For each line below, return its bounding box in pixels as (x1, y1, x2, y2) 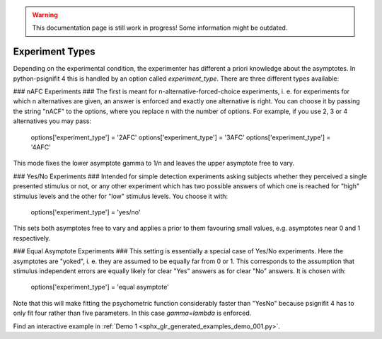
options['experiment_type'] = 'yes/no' (30, 207, 141, 216)
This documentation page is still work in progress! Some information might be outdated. (32, 23, 288, 32)
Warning (32, 11, 58, 19)
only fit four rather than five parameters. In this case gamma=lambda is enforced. (13, 309, 252, 318)
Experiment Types (13, 46, 95, 58)
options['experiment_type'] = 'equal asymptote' (30, 283, 170, 292)
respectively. (13, 234, 51, 242)
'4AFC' (30, 143, 51, 151)
